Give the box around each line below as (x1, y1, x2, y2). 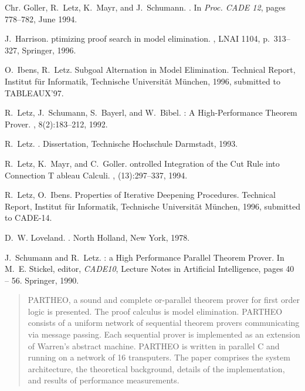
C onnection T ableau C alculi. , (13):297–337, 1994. (5, 168, 188, 181)
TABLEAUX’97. (5, 86, 64, 99)
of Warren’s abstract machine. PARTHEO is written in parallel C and (28, 339, 280, 352)
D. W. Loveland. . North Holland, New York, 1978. (5, 231, 190, 243)
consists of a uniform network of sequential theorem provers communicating (28, 316, 300, 329)
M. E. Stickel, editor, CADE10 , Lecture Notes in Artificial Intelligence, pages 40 (5, 262, 294, 275)
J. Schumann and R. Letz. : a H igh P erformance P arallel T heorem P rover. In (5, 251, 284, 263)
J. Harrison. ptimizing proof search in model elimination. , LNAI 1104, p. (5, 32, 270, 45)
